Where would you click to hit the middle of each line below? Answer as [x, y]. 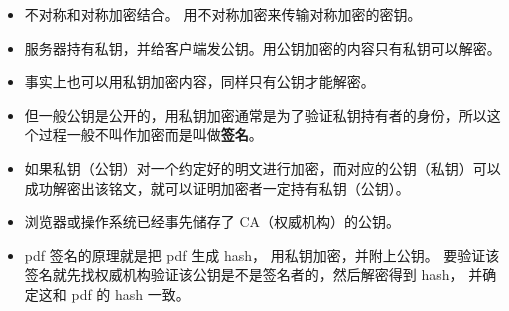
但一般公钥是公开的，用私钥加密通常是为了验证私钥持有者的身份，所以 [255, 114]
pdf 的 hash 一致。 [130, 293]
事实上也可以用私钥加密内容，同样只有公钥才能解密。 [199, 81]
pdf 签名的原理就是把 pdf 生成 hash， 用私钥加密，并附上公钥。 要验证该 [262, 254]
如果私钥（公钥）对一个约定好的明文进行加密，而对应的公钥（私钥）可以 [262, 167]
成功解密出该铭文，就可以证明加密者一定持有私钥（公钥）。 [217, 187]
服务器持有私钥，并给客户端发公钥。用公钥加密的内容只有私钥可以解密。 [262, 47]
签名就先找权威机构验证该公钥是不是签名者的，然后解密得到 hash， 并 [253, 274]
